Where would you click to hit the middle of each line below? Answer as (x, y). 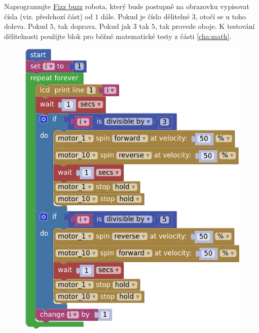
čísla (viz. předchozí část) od (48, 16)
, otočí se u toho (220, 16)
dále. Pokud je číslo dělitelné (145, 16)
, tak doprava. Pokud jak (92, 26)
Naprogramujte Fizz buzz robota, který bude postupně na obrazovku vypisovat (127, 6)
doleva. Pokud (26, 26)
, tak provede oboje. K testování (205, 26)
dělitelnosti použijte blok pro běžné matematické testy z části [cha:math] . (118, 36)
